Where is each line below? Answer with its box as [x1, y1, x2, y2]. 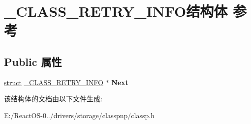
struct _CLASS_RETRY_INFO [4, 77, 103, 87]
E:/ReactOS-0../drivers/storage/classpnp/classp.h [4, 110, 155, 120]
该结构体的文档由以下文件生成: [4, 93, 102, 104]
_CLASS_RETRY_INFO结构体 [4, 1, 228, 21]
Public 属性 [4, 54, 62, 69]
